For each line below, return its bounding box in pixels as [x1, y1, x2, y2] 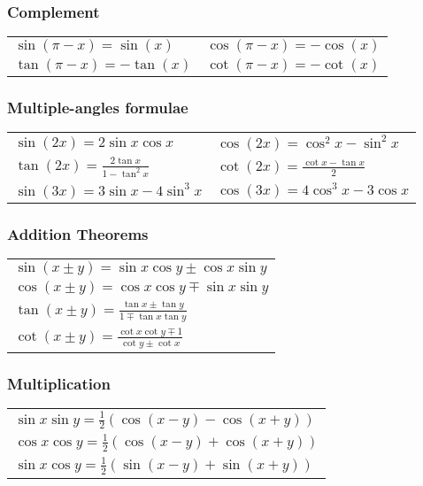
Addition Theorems [7, 222, 149, 244]
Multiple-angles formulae [7, 96, 188, 119]
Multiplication [7, 372, 111, 394]
